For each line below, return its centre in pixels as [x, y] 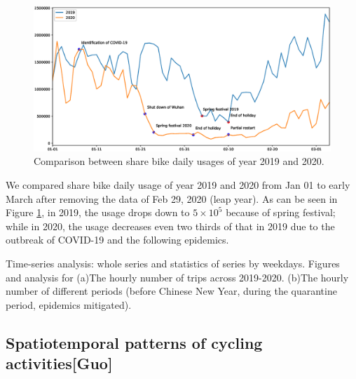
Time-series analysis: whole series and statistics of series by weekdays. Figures [173, 264]
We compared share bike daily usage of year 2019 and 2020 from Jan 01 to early [178, 185]
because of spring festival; [281, 212]
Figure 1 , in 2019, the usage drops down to [98, 212]
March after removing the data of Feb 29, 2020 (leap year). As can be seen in [172, 198]
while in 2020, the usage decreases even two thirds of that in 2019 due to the [170, 226]
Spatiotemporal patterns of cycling [134, 342]
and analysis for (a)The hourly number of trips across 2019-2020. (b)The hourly [177, 277]
